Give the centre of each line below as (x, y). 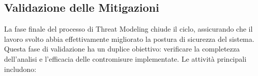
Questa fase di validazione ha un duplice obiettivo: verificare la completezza (122, 49)
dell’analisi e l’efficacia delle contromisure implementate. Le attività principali (125, 58)
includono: (20, 69)
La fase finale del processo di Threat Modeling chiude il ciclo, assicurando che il (128, 29)
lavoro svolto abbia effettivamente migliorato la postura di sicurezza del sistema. (129, 39)
